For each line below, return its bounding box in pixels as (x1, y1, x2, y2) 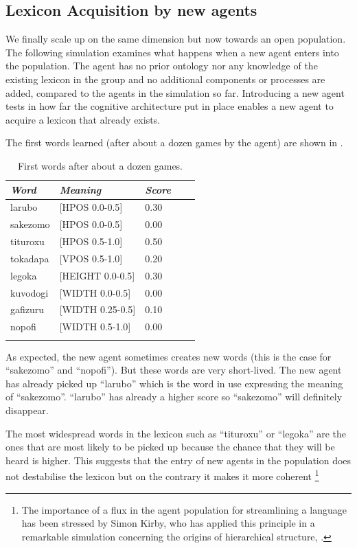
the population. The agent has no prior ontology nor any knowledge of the (5, 58, 318, 73)
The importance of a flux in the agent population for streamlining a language (21, 502, 347, 516)
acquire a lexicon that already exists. (5, 112, 161, 126)
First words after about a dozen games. (17, 158, 183, 172)
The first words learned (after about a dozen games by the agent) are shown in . (5, 135, 343, 150)
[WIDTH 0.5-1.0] (59, 319, 131, 334)
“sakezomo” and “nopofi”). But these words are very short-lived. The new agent (5, 363, 342, 377)
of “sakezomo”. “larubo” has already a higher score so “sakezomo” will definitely (5, 389, 343, 404)
